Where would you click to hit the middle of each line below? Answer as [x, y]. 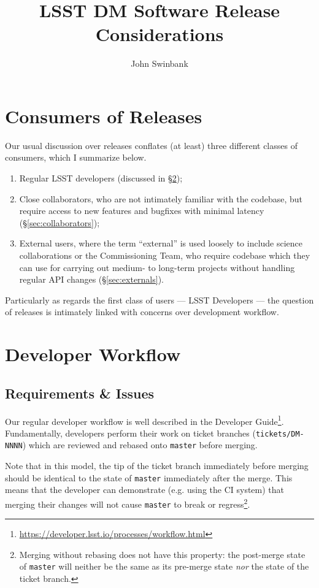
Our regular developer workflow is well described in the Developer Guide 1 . [144, 420]
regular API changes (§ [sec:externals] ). [92, 279]
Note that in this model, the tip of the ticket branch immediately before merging [157, 466]
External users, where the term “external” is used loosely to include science [161, 243]
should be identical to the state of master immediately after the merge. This [149, 477]
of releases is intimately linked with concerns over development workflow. [142, 312]
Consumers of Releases [104, 116]
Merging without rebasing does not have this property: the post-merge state [162, 554]
